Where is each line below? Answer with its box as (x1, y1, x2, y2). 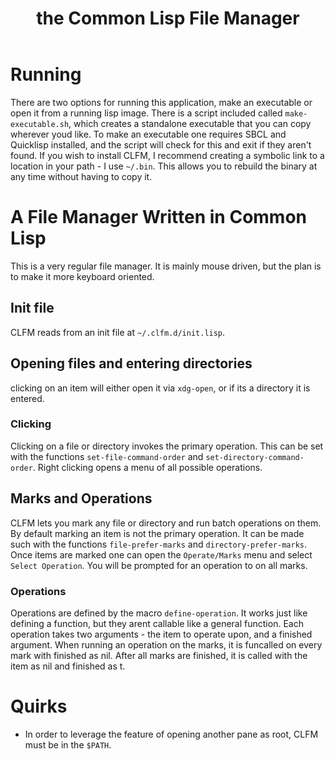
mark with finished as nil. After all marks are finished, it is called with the (10, 649, 308, 661)
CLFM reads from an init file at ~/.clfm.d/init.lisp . (10, 326, 226, 338)
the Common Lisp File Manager (36, 7, 300, 30)
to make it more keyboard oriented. (10, 270, 155, 282)
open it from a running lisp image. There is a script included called (10, 107, 283, 119)
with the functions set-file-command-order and (10, 450, 204, 462)
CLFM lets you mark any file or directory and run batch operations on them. (10, 517, 322, 529)
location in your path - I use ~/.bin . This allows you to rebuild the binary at (10, 160, 318, 172)
